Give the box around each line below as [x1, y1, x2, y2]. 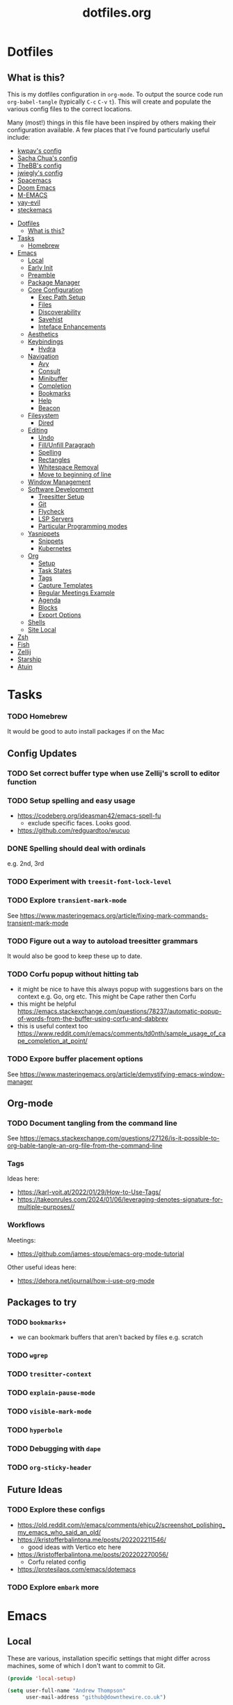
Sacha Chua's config [17, 154, 78, 162]
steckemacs [17, 206, 52, 213]
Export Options [38, 611, 81, 619]
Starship [17, 655, 42, 663]
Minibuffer [38, 374, 68, 382]
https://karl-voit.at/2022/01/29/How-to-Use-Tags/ [17, 1188, 161, 1197]
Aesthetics [27, 330, 59, 338]
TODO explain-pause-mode [7, 1388, 96, 1398]
